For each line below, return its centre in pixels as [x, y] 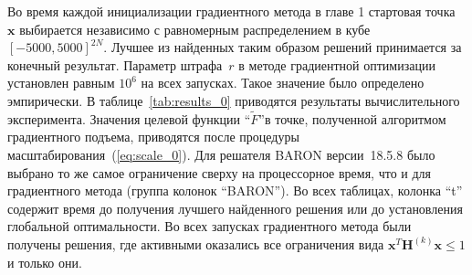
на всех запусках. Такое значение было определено [283, 83]
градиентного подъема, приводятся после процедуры [153, 137]
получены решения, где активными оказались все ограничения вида [196, 243]
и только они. [45, 262]
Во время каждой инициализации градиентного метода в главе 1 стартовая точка [231, 11]
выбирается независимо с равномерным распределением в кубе [195, 29]
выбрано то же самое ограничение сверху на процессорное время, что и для [220, 172]
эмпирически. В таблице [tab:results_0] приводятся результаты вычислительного [234, 100]
